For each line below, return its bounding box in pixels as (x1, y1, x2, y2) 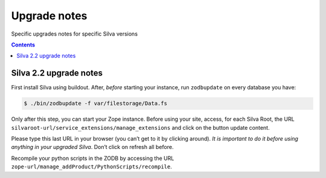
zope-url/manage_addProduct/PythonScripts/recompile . (11, 163, 172, 170)
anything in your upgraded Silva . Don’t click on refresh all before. (11, 144, 174, 151)
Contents (11, 41, 36, 48)
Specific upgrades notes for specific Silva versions (11, 30, 138, 37)
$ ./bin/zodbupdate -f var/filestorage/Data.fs (24, 100, 167, 107)
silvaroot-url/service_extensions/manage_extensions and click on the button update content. (11, 124, 270, 131)
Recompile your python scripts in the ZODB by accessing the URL (11, 154, 174, 162)
